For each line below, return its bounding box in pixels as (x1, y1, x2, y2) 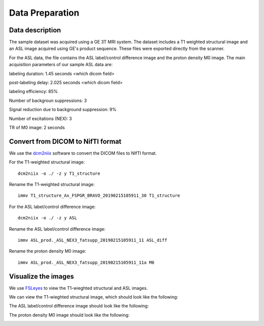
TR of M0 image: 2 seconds (9, 124, 65, 130)
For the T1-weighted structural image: (9, 159, 85, 165)
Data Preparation (9, 7, 80, 18)
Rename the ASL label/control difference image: (9, 226, 106, 232)
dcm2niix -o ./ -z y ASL (18, 215, 77, 221)
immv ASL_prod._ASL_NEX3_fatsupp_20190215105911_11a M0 (18, 259, 154, 265)
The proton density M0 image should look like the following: (9, 312, 130, 318)
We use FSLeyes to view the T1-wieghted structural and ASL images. (9, 285, 148, 291)
